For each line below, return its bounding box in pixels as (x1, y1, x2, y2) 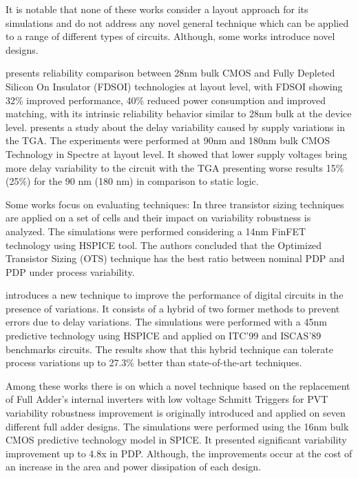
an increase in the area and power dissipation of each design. (6, 459, 262, 474)
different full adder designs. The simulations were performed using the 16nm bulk (6, 419, 349, 433)
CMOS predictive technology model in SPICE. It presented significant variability (6, 432, 347, 447)
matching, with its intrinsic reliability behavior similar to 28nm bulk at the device (6, 106, 352, 121)
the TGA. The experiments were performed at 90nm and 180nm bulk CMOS (6, 133, 330, 148)
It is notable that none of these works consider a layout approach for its (6, 2, 308, 16)
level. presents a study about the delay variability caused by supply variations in (6, 119, 345, 134)
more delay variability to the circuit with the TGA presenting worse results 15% (6, 160, 344, 175)
